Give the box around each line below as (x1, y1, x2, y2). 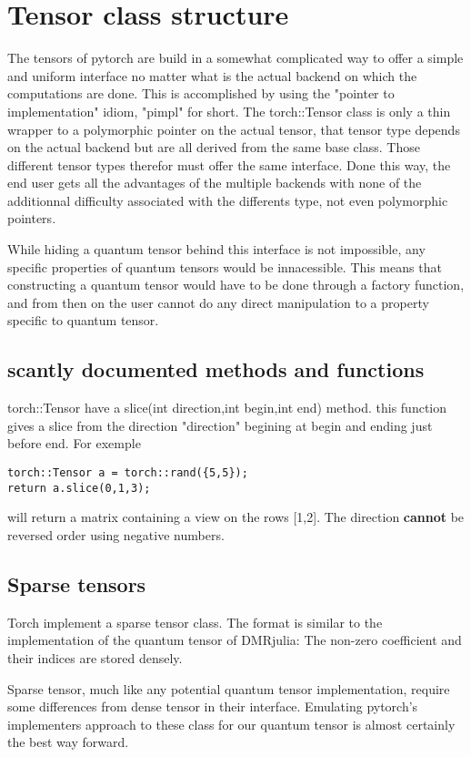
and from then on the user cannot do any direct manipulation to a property (7, 292, 429, 312)
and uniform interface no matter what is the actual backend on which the (7, 66, 417, 85)
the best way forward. (7, 732, 129, 752)
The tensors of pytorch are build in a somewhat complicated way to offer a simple (7, 48, 464, 67)
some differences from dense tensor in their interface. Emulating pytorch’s (7, 697, 418, 716)
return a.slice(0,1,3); (7, 481, 151, 495)
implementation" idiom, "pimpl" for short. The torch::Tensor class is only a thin (7, 101, 451, 120)
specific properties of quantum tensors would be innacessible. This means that (7, 257, 442, 276)
